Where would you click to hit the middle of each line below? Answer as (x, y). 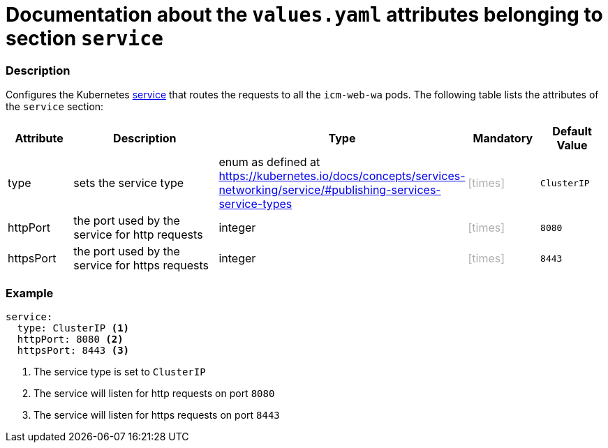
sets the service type (129, 183)
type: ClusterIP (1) (73, 328)
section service (84, 38)
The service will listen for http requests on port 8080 (154, 393)
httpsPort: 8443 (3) (73, 350)
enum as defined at (269, 162)
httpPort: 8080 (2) (70, 339)
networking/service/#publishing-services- (330, 190)
